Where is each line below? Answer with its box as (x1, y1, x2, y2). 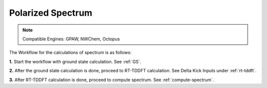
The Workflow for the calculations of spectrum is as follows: (9, 50, 132, 56)
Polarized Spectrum (9, 7, 92, 18)
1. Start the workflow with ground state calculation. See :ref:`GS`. (9, 59, 141, 64)
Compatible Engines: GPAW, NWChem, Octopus (22, 36, 120, 42)
